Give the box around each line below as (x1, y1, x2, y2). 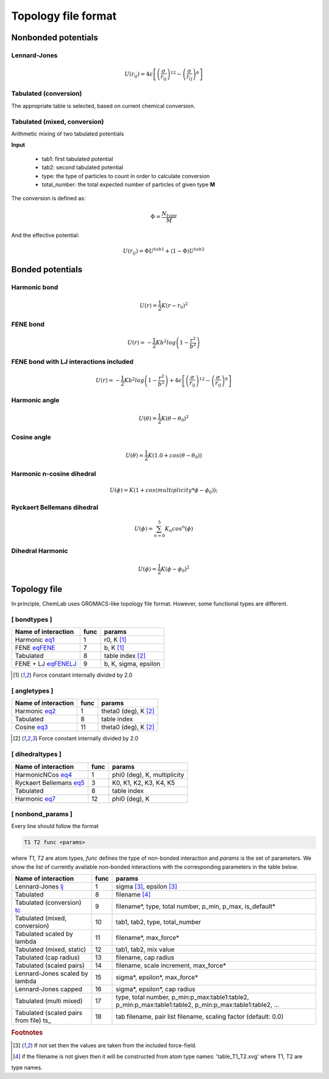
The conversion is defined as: (11, 195, 86, 202)
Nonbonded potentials (11, 32, 99, 43)
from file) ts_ (15, 1016, 51, 1025)
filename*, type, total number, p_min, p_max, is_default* (116, 902, 276, 911)
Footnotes (11, 1028, 43, 1037)
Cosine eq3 (15, 723, 48, 732)
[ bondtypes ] (11, 615, 52, 624)
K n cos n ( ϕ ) (164, 524, 194, 533)
